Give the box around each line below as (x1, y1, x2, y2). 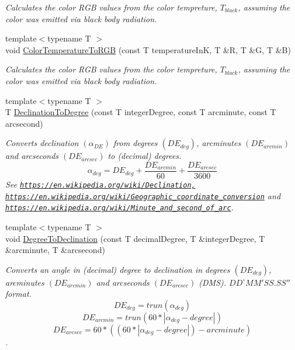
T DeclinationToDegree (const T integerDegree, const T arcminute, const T (5, 106, 276, 118)
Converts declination (5, 137, 79, 149)
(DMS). (199, 276, 227, 288)
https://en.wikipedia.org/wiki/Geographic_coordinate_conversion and (5, 189, 281, 202)
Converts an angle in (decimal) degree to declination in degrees (5, 263, 230, 275)
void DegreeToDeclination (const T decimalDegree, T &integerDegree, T (5, 232, 265, 244)
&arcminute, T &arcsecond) (5, 244, 105, 256)
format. (5, 287, 32, 300)
